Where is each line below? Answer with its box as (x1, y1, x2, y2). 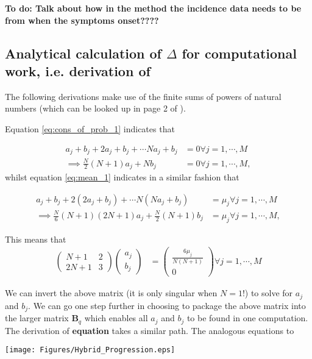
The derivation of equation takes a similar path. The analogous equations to (5, 324, 294, 336)
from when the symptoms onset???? (5, 13, 159, 26)
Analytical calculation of (5, 43, 161, 62)
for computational (182, 43, 297, 62)
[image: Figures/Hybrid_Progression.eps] (5, 346, 175, 355)
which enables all (84, 311, 148, 324)
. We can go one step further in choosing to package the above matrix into (28, 299, 306, 311)
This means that (5, 232, 66, 245)
